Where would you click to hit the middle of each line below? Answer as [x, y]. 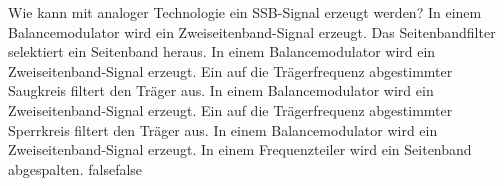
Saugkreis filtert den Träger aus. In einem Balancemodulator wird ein [221, 90]
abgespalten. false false [75, 168]
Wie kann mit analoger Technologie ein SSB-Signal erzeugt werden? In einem [245, 12]
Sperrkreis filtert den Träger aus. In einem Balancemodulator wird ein [223, 129]
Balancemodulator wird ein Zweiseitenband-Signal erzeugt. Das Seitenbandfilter [252, 31]
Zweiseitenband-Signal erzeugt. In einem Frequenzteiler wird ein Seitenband [240, 149]
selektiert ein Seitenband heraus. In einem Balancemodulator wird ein [222, 51]
